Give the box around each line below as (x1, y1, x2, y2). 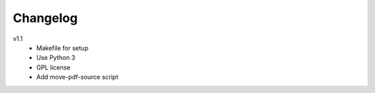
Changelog (12, 10, 78, 25)
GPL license (36, 63, 71, 72)
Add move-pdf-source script (36, 73, 119, 81)
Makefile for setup (36, 43, 89, 52)
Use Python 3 (36, 54, 76, 62)
